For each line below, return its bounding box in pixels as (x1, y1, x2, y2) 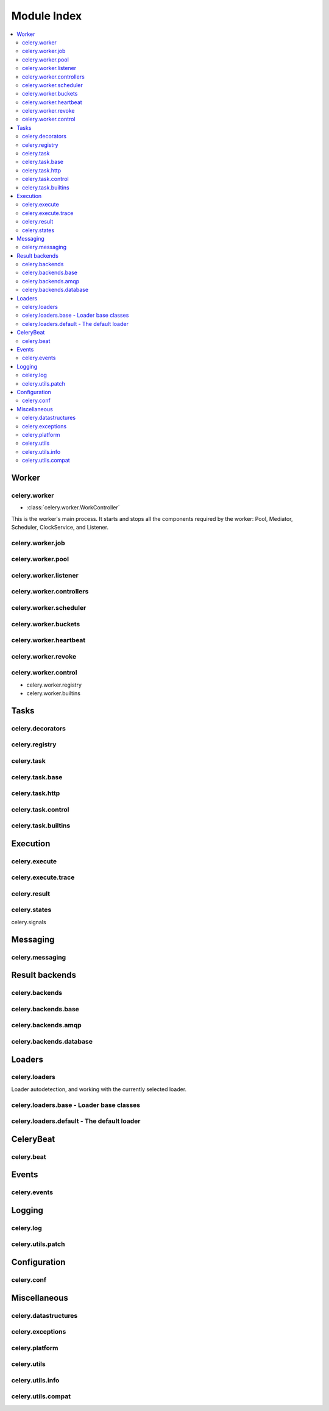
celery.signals (11, 918, 46, 925)
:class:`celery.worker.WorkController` (26, 504, 120, 511)
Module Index (11, 9, 82, 23)
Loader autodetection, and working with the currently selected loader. (11, 1085, 187, 1093)
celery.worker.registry (26, 681, 82, 688)
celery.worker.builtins (26, 690, 81, 697)
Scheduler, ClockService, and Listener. (11, 524, 109, 531)
